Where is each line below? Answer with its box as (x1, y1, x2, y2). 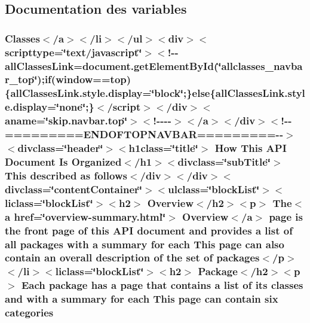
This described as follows (5, 167, 127, 182)
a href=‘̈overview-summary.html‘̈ (5, 209, 166, 224)
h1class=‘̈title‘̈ (128, 141, 198, 156)
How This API (214, 141, 287, 156)
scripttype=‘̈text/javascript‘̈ (5, 44, 142, 59)
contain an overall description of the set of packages (5, 250, 260, 265)
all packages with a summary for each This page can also (5, 236, 284, 251)
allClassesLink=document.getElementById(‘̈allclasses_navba (5, 58, 303, 73)
